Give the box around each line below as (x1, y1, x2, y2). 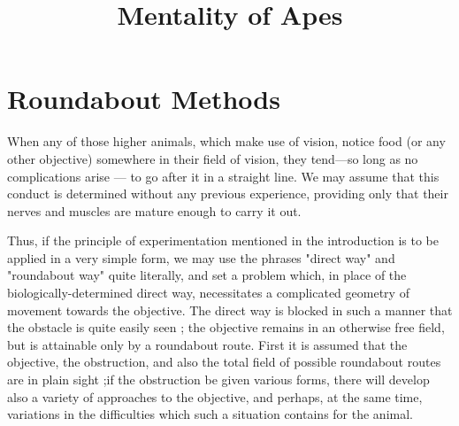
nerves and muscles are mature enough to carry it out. (7, 201, 302, 220)
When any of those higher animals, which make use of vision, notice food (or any (7, 132, 446, 151)
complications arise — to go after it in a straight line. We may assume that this (7, 167, 440, 185)
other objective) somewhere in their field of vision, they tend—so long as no (7, 149, 418, 167)
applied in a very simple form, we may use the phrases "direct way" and (7, 248, 395, 267)
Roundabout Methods (7, 81, 280, 117)
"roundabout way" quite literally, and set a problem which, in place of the (7, 266, 407, 284)
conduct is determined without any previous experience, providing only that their (7, 184, 448, 203)
